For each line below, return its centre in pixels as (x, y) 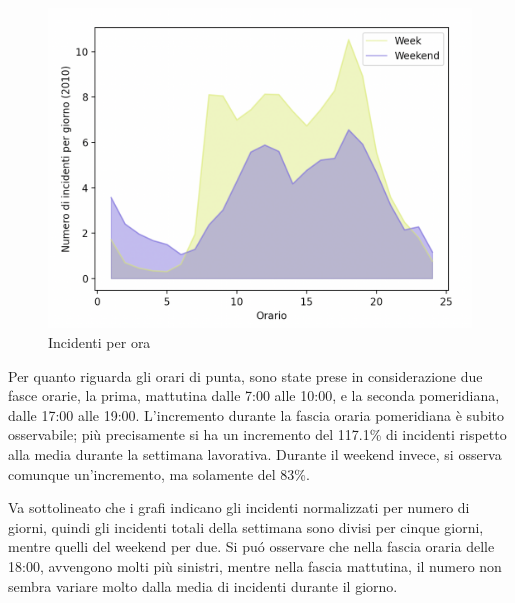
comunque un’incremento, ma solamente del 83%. (159, 473)
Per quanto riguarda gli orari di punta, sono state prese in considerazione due (245, 375)
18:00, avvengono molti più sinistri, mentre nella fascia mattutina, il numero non (255, 566)
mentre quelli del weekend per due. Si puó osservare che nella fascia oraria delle (251, 546)
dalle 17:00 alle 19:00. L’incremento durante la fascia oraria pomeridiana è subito (256, 414)
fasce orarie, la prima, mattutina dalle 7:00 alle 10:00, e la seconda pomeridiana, (254, 395)
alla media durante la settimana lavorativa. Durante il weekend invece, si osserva (255, 454)
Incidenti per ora (99, 342)
